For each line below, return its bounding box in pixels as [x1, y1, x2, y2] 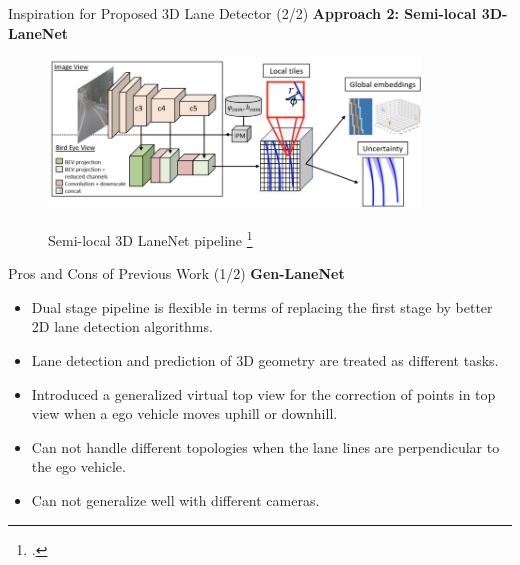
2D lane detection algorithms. [31, 316, 213, 337]
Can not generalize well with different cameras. [31, 489, 320, 510]
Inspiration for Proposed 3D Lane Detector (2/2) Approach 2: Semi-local [8, 3, 477, 23]
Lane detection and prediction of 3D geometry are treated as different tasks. [31, 349, 499, 370]
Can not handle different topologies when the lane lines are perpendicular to [31, 436, 500, 457]
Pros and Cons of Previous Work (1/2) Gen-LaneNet [8, 263, 345, 284]
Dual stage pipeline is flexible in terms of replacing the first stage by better [31, 296, 493, 317]
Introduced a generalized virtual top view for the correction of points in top [31, 383, 496, 404]
